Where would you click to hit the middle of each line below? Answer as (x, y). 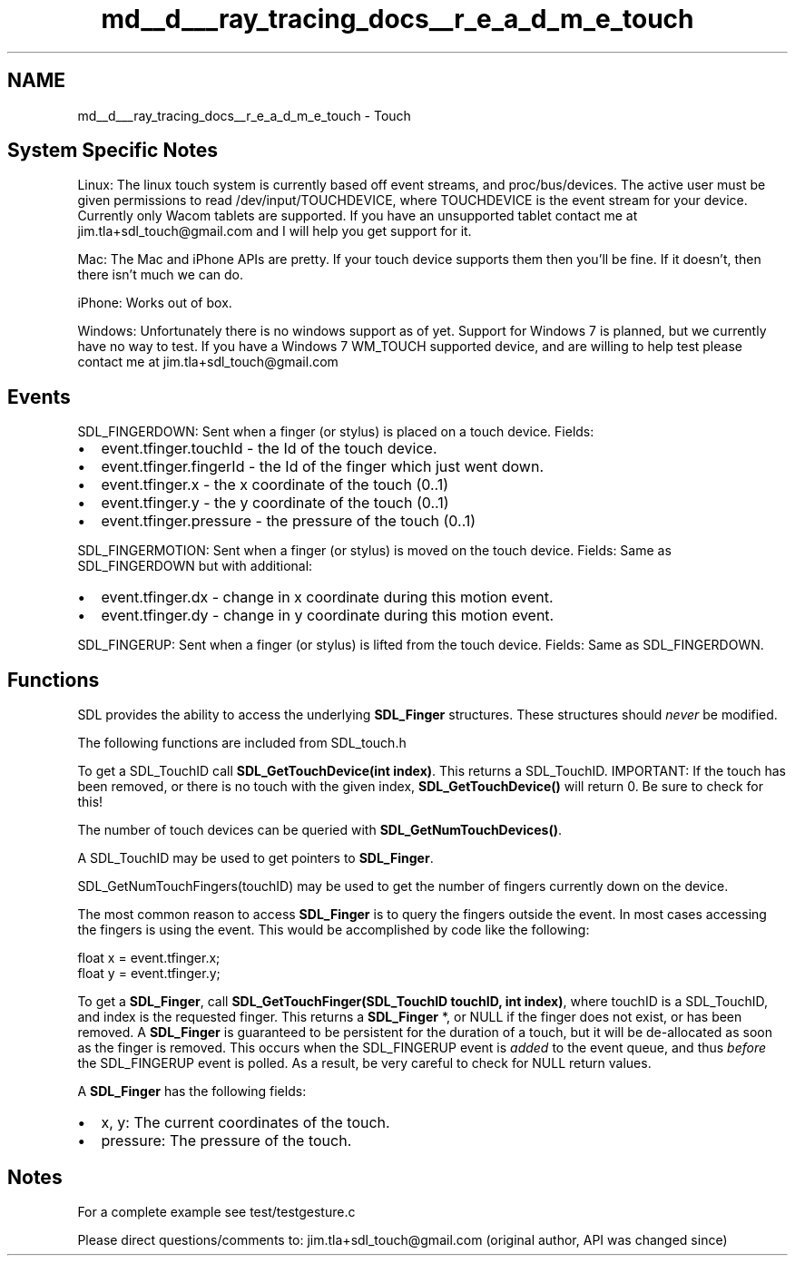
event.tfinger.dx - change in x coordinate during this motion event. (327, 597)
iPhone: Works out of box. (155, 303)
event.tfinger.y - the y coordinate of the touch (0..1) (275, 503)
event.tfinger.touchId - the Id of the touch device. (269, 449)
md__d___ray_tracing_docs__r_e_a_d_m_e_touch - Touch (244, 115)
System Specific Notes (113, 151)
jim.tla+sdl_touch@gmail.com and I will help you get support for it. (275, 231)
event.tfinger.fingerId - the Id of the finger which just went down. (323, 467)
